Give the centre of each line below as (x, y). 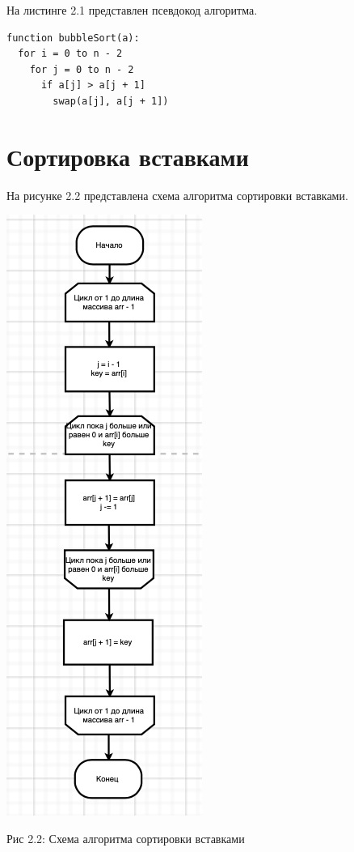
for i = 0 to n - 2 (70, 54)
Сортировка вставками (128, 156)
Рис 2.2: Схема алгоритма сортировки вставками (126, 838)
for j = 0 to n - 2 (82, 69)
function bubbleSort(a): (73, 38)
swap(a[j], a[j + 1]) (111, 101)
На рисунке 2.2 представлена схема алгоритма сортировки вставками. (177, 195)
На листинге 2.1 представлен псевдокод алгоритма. (132, 10)
